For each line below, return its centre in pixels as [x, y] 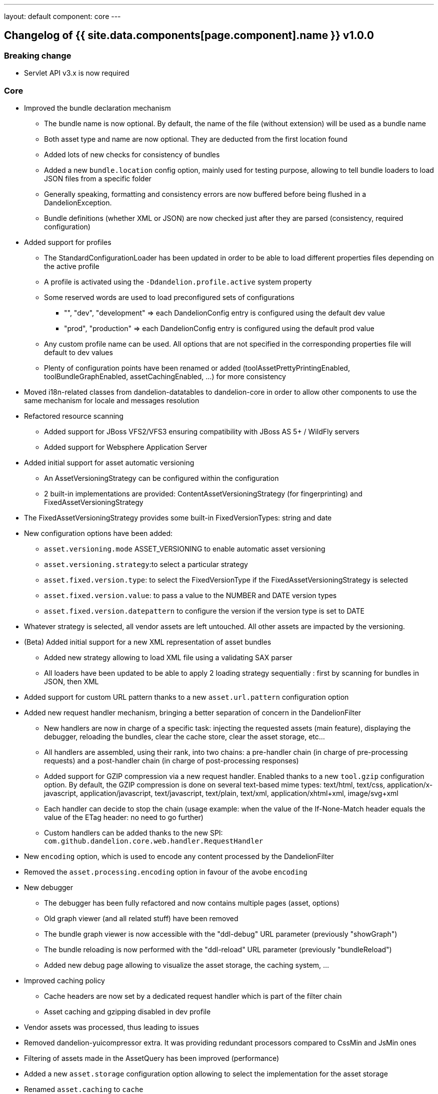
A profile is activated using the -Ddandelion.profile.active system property [178, 282]
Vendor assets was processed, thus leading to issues [111, 1027]
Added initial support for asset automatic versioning [109, 462]
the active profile [72, 266]
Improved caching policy [64, 980]
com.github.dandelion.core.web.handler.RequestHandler [154, 841]
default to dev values [78, 352]
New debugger [49, 887]
